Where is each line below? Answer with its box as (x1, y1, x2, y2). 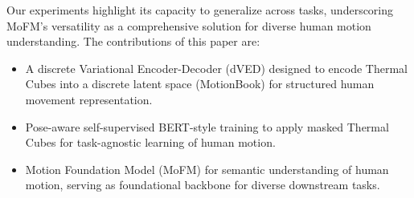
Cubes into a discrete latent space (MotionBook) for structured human (25, 75, 375, 92)
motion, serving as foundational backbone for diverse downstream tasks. (25, 176, 380, 193)
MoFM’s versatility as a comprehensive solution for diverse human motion (6, 17, 371, 34)
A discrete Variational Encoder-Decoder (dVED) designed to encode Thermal (25, 59, 408, 76)
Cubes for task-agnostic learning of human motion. (25, 134, 276, 151)
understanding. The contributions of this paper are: (6, 33, 260, 50)
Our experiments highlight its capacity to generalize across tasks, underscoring (6, 2, 394, 18)
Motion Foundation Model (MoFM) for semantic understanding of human (25, 160, 389, 177)
